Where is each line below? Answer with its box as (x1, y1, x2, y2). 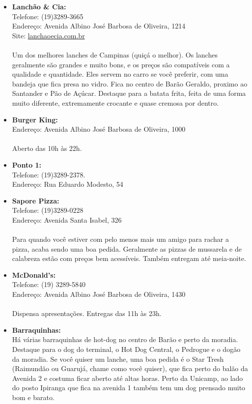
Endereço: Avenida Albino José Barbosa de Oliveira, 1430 (12, 289, 186, 299)
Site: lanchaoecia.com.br (12, 30, 85, 40)
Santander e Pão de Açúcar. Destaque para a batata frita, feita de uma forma (12, 88, 246, 98)
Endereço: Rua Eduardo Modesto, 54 (12, 179, 123, 189)
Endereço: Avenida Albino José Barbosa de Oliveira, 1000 (12, 124, 186, 134)
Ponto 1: (12, 159, 42, 170)
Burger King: (12, 114, 58, 124)
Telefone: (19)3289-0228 (12, 205, 84, 215)
